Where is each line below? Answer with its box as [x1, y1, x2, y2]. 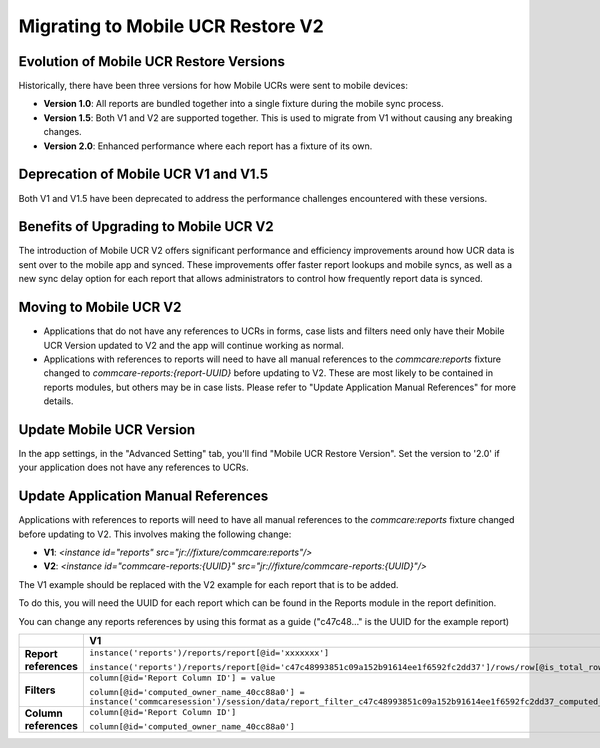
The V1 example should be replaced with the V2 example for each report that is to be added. [18, 578, 399, 590]
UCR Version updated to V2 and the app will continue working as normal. [43, 339, 344, 351]
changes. [43, 126, 82, 138]
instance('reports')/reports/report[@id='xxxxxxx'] [88, 648, 330, 659]
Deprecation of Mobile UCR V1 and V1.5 [18, 166, 269, 183]
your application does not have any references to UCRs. [18, 461, 249, 474]
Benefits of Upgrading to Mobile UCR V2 [18, 218, 274, 235]
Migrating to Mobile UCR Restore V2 [18, 15, 324, 37]
